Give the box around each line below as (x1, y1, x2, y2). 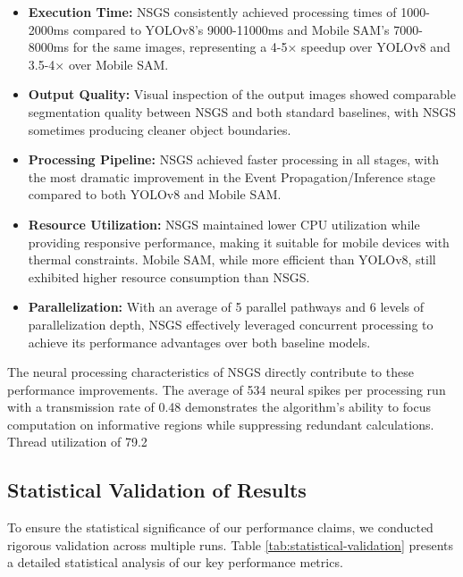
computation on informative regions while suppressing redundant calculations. (7, 414, 434, 433)
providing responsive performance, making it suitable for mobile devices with (28, 232, 450, 251)
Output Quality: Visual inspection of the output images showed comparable (28, 85, 456, 104)
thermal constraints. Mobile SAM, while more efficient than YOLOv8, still (28, 250, 436, 269)
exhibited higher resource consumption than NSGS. (28, 267, 310, 286)
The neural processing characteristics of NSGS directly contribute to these (7, 363, 414, 381)
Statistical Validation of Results (7, 476, 307, 504)
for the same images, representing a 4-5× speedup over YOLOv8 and (72, 38, 450, 56)
